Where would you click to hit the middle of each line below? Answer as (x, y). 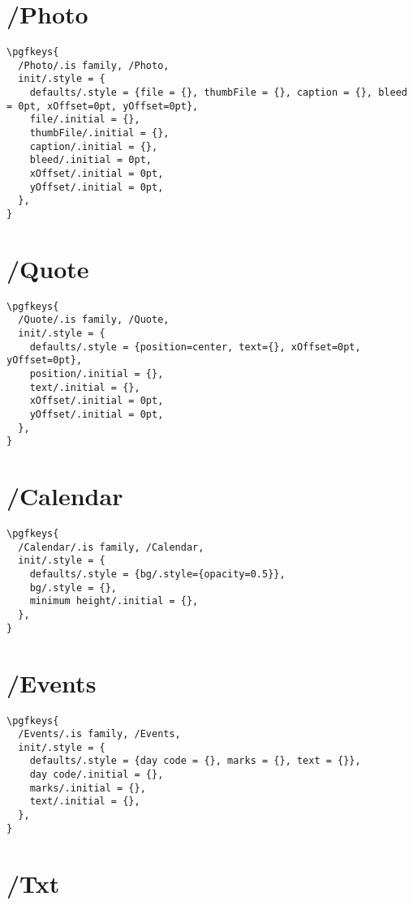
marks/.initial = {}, (88, 788)
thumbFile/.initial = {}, (99, 133)
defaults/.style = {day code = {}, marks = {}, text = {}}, (195, 761)
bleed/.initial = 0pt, (90, 160)
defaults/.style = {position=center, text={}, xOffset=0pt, (195, 347)
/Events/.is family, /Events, (99, 734)
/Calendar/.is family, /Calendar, (111, 547)
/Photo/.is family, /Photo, (94, 65)
